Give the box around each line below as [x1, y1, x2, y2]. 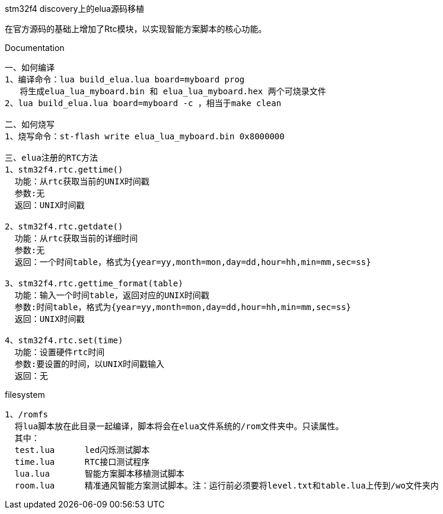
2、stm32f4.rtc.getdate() [5, 222, 123, 231]
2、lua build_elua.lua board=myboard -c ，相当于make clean [5, 98, 282, 108]
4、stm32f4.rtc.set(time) [5, 336, 123, 345]
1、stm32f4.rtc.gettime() [5, 165, 123, 174]
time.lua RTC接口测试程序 [14, 457, 150, 467]
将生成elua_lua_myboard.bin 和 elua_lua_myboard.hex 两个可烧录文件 [20, 87, 326, 96]
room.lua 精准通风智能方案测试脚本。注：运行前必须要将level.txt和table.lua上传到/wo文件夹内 [14, 481, 439, 490]
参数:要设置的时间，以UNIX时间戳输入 [14, 359, 165, 369]
